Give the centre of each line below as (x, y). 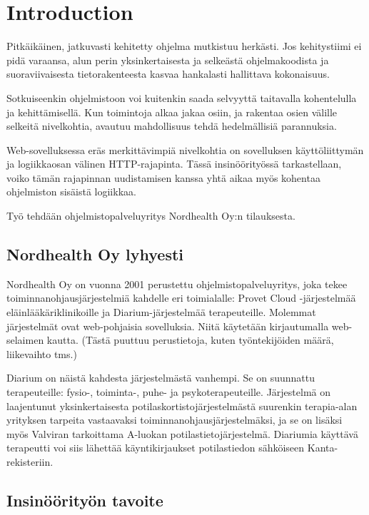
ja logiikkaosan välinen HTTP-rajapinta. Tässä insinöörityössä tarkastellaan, (174, 164)
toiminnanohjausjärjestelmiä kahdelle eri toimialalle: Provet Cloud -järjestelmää (181, 298)
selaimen (25, 340)
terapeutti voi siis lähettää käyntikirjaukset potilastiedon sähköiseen (156, 448)
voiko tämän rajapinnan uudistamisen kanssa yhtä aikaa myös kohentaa (163, 177)
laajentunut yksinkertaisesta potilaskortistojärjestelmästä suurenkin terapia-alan (182, 406)
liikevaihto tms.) (42, 353)
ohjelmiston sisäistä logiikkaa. (71, 192)
